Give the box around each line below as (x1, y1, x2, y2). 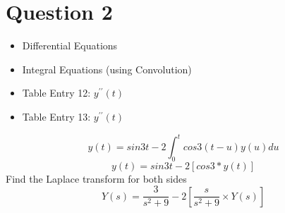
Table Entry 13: (22, 109, 91, 123)
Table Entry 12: (22, 85, 91, 100)
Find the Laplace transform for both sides (6, 171, 187, 185)
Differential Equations (22, 38, 118, 53)
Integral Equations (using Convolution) (22, 61, 192, 76)
